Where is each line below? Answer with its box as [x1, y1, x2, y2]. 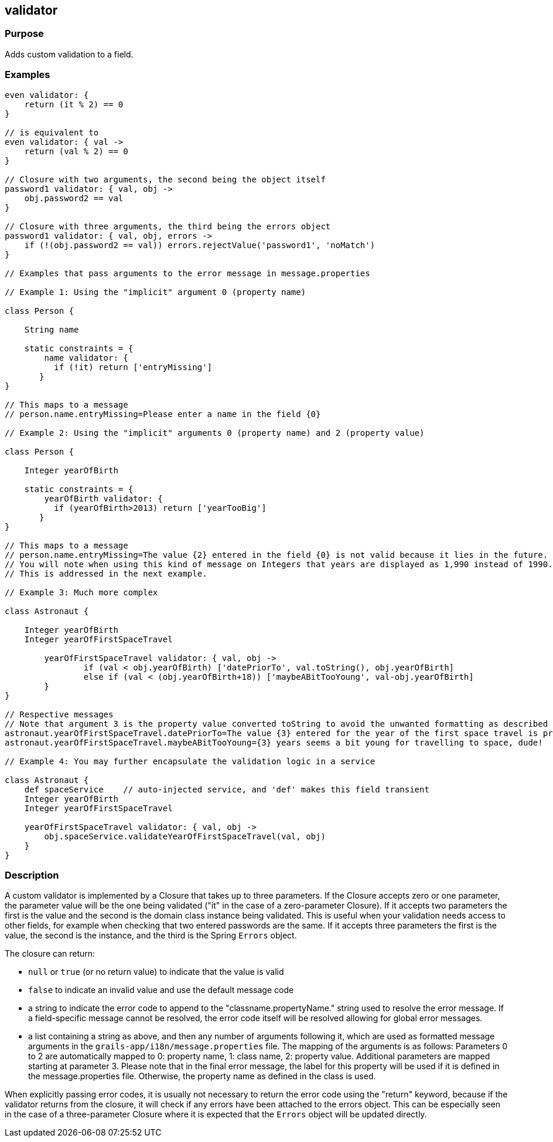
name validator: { [44, 353, 128, 362]
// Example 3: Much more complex [5, 587, 158, 597]
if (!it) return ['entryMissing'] [54, 362, 213, 372]
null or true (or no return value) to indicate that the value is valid [28, 967, 284, 977]
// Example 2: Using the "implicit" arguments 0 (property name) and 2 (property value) [5, 428, 425, 438]
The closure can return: [5, 948, 95, 959]
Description [5, 869, 59, 881]
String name [24, 324, 79, 334]
